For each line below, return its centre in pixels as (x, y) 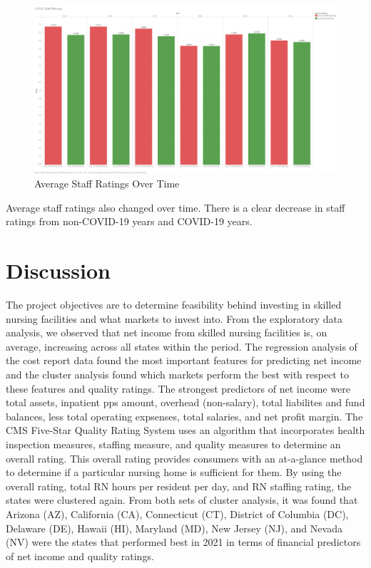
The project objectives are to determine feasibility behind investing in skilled (174, 305)
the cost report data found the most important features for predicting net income (184, 360)
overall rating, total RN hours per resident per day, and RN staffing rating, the (179, 486)
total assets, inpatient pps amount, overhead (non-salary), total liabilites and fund (185, 402)
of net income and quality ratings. (80, 556)
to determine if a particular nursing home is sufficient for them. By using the (174, 472)
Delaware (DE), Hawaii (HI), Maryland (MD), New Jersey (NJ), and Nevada (174, 528)
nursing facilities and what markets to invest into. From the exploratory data (174, 318)
